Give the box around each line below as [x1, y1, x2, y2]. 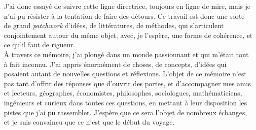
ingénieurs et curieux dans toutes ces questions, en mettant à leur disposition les [4, 97, 247, 107]
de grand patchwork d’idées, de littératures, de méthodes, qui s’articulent [4, 20, 224, 31]
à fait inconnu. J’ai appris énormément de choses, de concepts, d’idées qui [4, 59, 227, 69]
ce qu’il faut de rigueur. [4, 39, 75, 50]
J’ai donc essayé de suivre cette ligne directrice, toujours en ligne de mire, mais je [4, 1, 251, 11]
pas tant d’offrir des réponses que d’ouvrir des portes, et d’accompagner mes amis [4, 78, 251, 88]
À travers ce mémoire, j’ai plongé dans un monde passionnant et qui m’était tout [4, 49, 249, 59]
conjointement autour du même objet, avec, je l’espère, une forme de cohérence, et [4, 30, 253, 40]
